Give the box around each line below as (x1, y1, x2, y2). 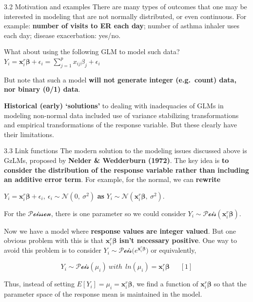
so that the (214, 279, 247, 289)
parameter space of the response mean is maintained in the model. (4, 288, 202, 299)
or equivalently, (151, 245, 196, 255)
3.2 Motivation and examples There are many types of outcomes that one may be (4, 1, 247, 11)
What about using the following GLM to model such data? (4, 46, 180, 57)
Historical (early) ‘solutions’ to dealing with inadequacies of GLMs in (4, 100, 224, 110)
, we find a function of (132, 279, 198, 289)
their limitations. (4, 129, 54, 139)
